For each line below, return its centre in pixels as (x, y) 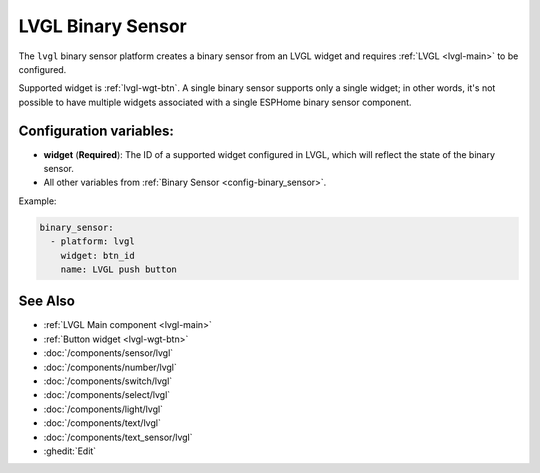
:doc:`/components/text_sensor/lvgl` (118, 437)
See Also (46, 301)
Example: (37, 201)
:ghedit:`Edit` (70, 451)
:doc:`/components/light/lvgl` (103, 409)
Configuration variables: (96, 130)
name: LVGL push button (118, 269)
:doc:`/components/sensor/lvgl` (108, 353)
